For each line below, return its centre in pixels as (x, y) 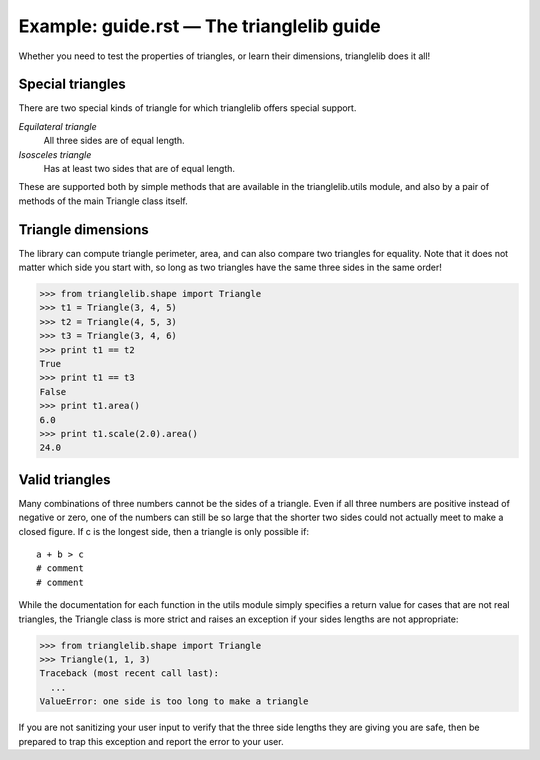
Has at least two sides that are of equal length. (139, 169)
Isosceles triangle (55, 154)
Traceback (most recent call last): (129, 673)
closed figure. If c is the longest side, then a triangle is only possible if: (164, 531)
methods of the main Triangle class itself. (103, 201)
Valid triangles (64, 479)
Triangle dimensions (83, 229)
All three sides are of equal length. (114, 141)
